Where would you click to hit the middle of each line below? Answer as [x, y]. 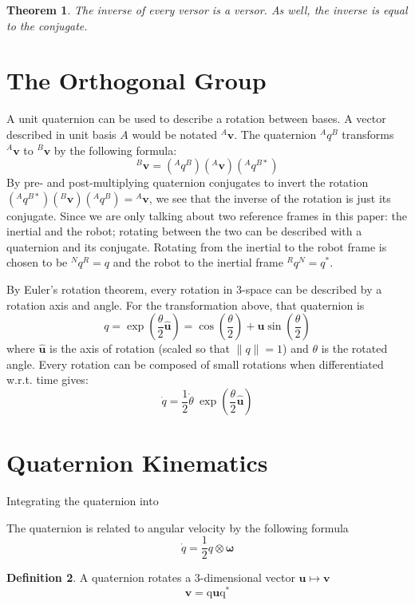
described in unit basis [61, 134]
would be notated [174, 134]
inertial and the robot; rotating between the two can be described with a [184, 231]
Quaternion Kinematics [137, 463]
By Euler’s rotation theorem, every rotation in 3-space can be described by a [194, 289]
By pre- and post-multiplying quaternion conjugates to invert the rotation [188, 182]
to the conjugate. [47, 25]
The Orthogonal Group [136, 80]
